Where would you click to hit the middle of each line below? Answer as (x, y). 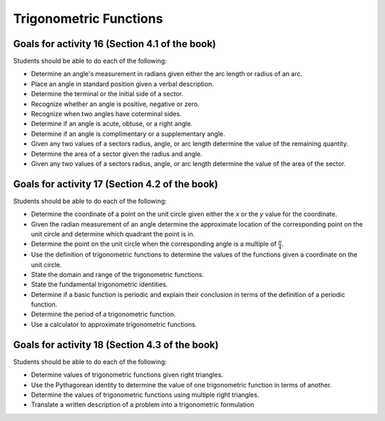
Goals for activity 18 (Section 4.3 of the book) (116, 344)
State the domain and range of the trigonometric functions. (118, 274)
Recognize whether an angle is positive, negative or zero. (115, 104)
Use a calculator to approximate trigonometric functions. (114, 324)
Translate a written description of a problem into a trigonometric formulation (143, 405)
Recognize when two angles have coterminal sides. (106, 114)
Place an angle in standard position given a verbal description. (122, 84)
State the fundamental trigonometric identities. (99, 284)
